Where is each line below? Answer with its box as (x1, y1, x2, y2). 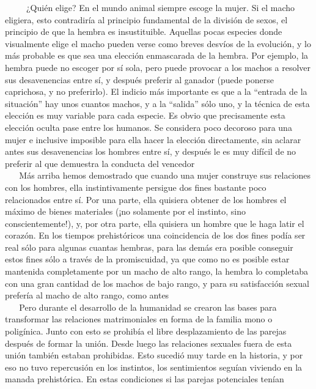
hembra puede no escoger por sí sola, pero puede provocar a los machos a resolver (5, 61, 311, 73)
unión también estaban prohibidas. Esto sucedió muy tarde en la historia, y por (5, 349, 303, 361)
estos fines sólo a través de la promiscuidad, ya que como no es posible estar (5, 253, 290, 265)
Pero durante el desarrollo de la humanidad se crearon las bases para (19, 300, 277, 313)
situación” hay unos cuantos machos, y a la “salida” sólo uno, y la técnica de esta (5, 97, 310, 109)
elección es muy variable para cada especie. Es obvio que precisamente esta (5, 109, 285, 122)
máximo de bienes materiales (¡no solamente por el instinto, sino (5, 205, 246, 218)
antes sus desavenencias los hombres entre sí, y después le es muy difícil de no (5, 145, 296, 158)
